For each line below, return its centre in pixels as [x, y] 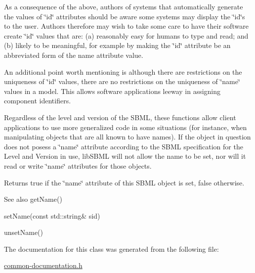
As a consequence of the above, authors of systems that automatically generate [124, 6]
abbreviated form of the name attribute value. [74, 55]
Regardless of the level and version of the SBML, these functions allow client [120, 117]
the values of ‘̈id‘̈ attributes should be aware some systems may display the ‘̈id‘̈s [125, 16]
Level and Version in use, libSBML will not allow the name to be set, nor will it [125, 156]
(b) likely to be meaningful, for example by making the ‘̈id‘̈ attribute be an [117, 45]
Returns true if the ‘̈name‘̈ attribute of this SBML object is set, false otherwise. [124, 182]
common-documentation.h [43, 265]
